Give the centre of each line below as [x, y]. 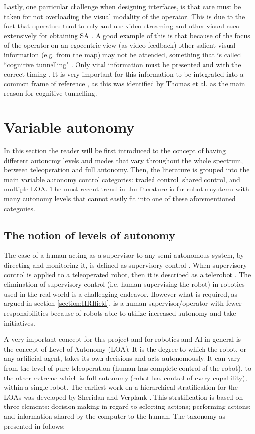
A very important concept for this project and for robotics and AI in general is [123, 339]
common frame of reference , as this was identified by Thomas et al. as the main [125, 83]
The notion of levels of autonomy [89, 234]
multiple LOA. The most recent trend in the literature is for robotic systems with [127, 189]
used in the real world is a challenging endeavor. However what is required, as [121, 293]
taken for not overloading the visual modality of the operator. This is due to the [125, 16]
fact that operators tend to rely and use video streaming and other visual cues [122, 26]
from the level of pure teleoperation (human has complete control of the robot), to [127, 367]
